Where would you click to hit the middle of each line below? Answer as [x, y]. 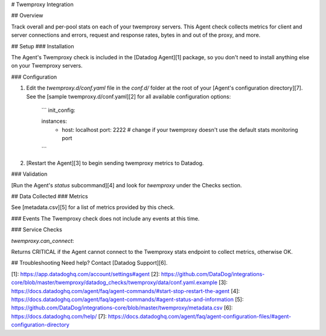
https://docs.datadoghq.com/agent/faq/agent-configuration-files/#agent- [200, 316]
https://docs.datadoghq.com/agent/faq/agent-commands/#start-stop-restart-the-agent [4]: [126, 291]
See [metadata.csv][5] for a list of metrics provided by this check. [93, 207]
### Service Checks [37, 230]
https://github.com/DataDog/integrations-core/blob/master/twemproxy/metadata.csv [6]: [122, 308]
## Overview [27, 16]
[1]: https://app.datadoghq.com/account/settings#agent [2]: [85, 274]
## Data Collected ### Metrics [50, 196]
